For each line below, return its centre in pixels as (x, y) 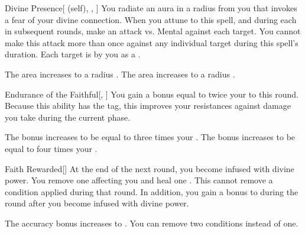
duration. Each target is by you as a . (73, 54)
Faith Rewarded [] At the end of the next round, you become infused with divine (150, 168)
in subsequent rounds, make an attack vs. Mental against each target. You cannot (153, 31)
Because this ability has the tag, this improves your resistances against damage (148, 106)
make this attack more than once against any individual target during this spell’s (152, 42)
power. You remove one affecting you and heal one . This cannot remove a (139, 180)
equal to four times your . (51, 148)
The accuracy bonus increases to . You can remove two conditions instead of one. (152, 223)
